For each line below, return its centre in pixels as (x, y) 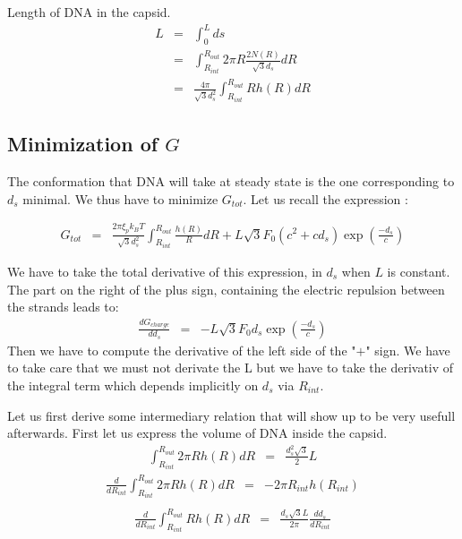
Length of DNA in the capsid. (89, 12)
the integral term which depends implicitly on (133, 385)
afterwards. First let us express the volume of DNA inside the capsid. (197, 433)
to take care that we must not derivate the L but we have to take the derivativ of (231, 368)
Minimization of (83, 144)
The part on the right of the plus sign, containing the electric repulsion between (226, 289)
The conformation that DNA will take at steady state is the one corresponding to (231, 181)
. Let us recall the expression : (325, 198)
